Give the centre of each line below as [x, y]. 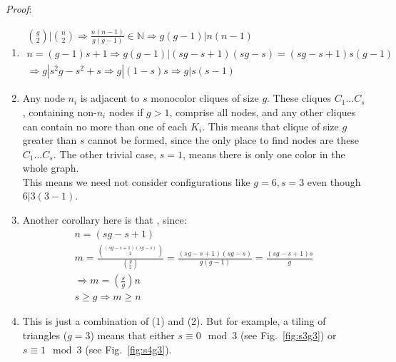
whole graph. [51, 168]
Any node [44, 98]
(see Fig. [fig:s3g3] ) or [288, 335]
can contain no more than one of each [105, 126]
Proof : [19, 9]
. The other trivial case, [105, 154]
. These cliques [299, 98]
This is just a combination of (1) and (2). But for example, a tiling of [174, 321]
